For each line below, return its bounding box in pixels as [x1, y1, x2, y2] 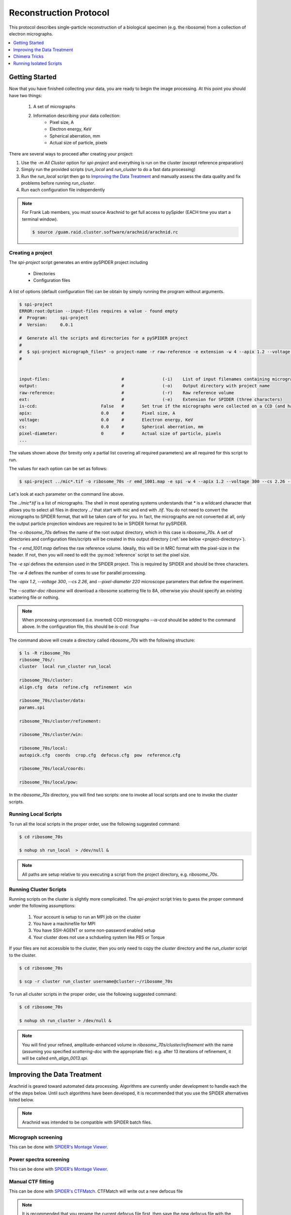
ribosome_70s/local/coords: [19, 766, 86, 771]
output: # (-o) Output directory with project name [19, 383, 270, 389]
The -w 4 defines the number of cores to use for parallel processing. [9, 570, 146, 575]
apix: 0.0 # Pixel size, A [19, 410, 176, 416]
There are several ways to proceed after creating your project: [9, 151, 133, 156]
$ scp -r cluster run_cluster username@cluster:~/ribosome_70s [19, 979, 173, 984]
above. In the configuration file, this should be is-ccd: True [22, 624, 139, 629]
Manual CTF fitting [9, 1178, 54, 1185]
